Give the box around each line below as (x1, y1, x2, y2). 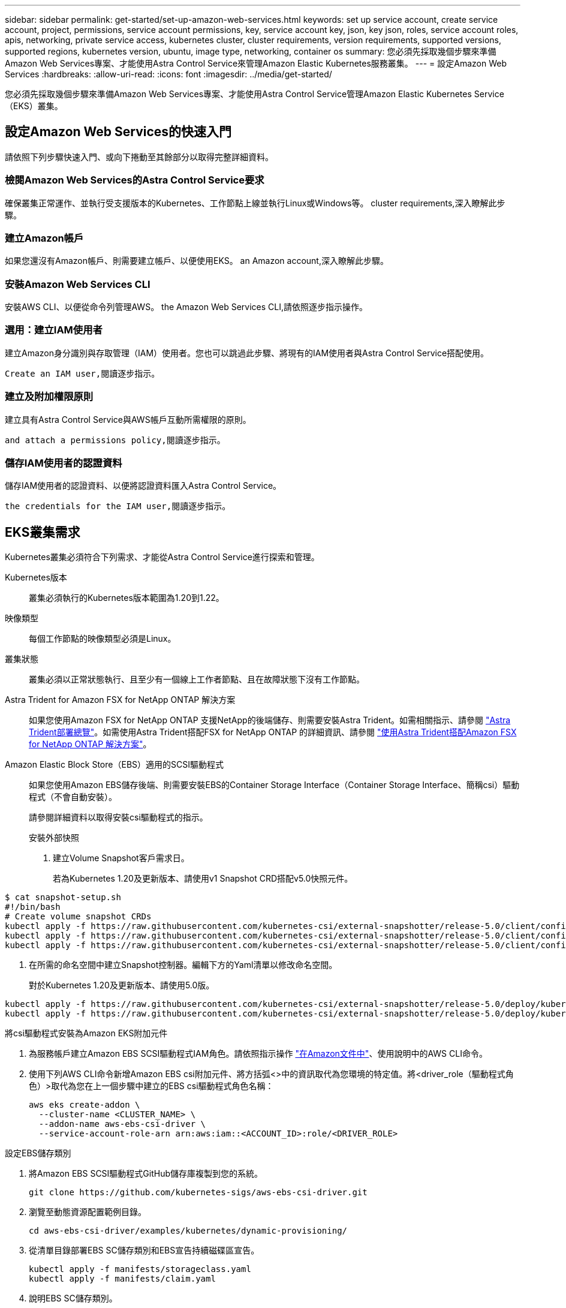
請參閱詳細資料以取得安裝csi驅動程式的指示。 (29, 812, 208, 823)
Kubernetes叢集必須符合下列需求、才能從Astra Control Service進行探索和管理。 (5, 552, 320, 563)
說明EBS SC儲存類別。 (29, 1293, 118, 1304)
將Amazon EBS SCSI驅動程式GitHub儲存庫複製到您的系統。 (29, 1168, 263, 1179)
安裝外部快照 (29, 832, 79, 843)
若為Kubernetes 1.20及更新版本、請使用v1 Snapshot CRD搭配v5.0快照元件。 (53, 873, 353, 884)
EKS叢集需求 (5, 524, 80, 540)
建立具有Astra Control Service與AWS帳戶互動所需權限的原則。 (5, 414, 251, 425)
